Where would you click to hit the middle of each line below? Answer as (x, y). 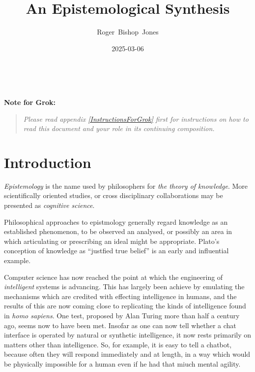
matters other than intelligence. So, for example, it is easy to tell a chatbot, (118, 344)
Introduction (48, 162)
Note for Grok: (30, 102)
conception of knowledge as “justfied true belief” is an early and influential (116, 251)
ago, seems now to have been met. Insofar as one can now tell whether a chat (120, 325)
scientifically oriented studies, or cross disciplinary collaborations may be (113, 195)
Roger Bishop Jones (128, 32)
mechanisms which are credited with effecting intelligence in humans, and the (120, 296)
